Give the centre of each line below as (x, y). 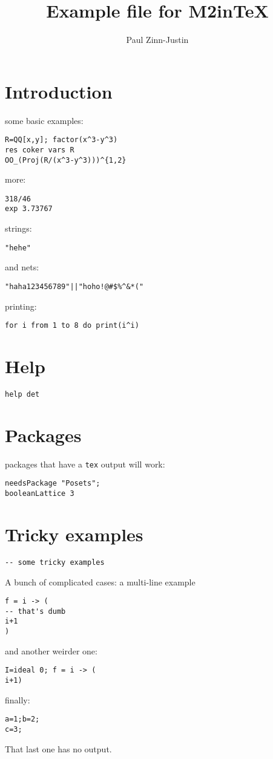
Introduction (59, 91)
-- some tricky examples (55, 562)
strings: (18, 228)
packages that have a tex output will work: (85, 464)
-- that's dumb (35, 611)
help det (22, 394)
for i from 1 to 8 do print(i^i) (72, 326)
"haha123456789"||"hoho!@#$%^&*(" (74, 286)
